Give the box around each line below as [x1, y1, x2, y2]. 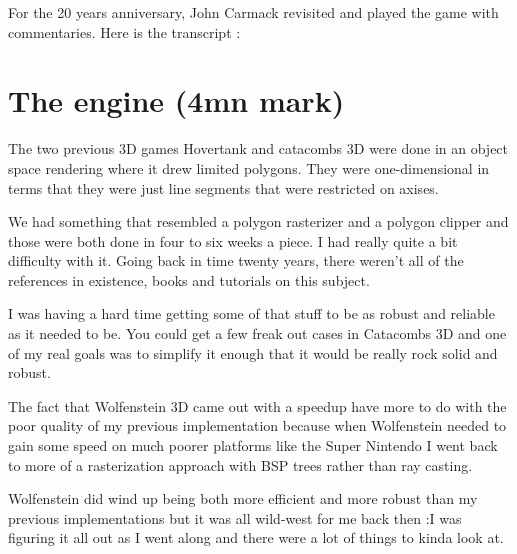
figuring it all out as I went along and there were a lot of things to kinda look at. [8, 527, 504, 548]
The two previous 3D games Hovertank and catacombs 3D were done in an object [8, 138, 509, 159]
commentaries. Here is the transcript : [8, 21, 241, 42]
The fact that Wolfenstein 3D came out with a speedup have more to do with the [8, 395, 507, 416]
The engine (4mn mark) [8, 80, 345, 121]
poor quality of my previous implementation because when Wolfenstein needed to [8, 415, 507, 436]
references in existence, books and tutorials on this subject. [8, 269, 370, 290]
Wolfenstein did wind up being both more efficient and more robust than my [8, 488, 478, 509]
